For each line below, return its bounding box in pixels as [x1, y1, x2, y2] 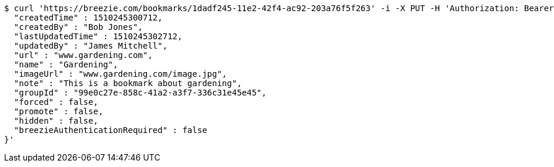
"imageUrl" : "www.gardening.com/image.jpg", [14, 69, 227, 79]
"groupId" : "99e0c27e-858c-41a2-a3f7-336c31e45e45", [14, 88, 267, 97]
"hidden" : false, [14, 116, 99, 125]
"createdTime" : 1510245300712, [14, 13, 163, 22]
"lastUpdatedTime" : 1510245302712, [14, 32, 183, 41]
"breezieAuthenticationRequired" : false [14, 125, 207, 135]
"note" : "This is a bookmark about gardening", [14, 79, 242, 88]
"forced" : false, [14, 97, 99, 107]
